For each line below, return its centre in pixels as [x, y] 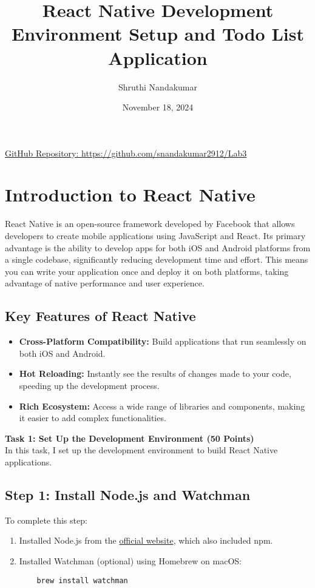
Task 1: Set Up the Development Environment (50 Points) [130, 438]
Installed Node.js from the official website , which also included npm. [146, 540]
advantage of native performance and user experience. [105, 283]
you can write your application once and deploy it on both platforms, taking [147, 271]
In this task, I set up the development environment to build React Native [141, 450]
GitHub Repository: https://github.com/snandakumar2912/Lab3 [126, 153]
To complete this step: [46, 520]
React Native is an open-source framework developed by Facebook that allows [150, 224]
